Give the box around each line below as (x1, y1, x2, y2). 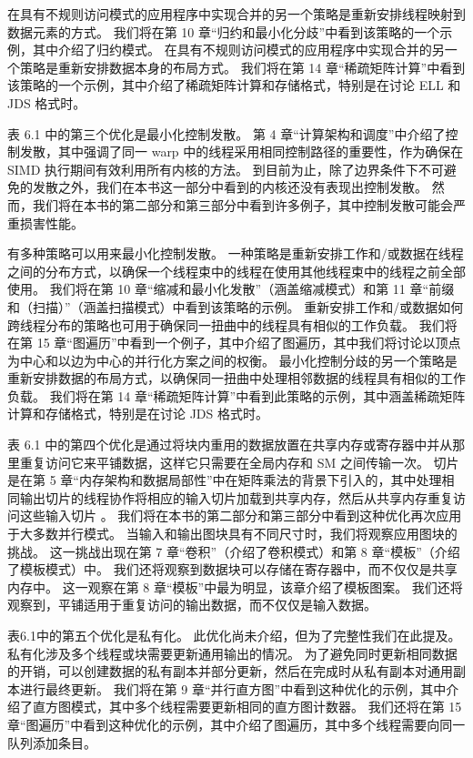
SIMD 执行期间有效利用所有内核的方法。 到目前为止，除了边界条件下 (7, 159, 418, 178)
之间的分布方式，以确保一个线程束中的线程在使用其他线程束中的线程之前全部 (7, 261, 466, 280)
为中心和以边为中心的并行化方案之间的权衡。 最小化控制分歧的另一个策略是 (7, 350, 458, 369)
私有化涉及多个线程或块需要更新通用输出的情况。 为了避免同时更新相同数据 (7, 643, 458, 662)
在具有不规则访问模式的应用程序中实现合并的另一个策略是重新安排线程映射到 (7, 5, 466, 23)
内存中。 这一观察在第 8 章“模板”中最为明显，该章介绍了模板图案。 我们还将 (7, 577, 463, 596)
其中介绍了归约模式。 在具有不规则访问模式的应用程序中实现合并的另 (32, 40, 445, 59)
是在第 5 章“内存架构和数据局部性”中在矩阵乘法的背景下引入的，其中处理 (7, 470, 442, 490)
